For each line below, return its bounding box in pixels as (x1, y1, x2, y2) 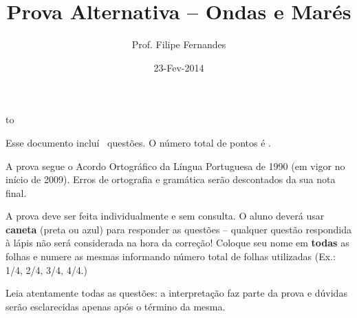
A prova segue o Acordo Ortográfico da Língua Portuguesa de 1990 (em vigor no (6, 158, 345, 173)
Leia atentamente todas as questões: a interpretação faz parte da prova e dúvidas (6, 286, 347, 300)
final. (6, 185, 27, 200)
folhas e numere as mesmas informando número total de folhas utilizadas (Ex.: (6, 249, 336, 264)
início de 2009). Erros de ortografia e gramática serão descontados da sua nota (6, 172, 336, 187)
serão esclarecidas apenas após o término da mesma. (6, 299, 226, 313)
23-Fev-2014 (153, 60, 204, 74)
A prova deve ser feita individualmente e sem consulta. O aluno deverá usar (6, 209, 325, 223)
